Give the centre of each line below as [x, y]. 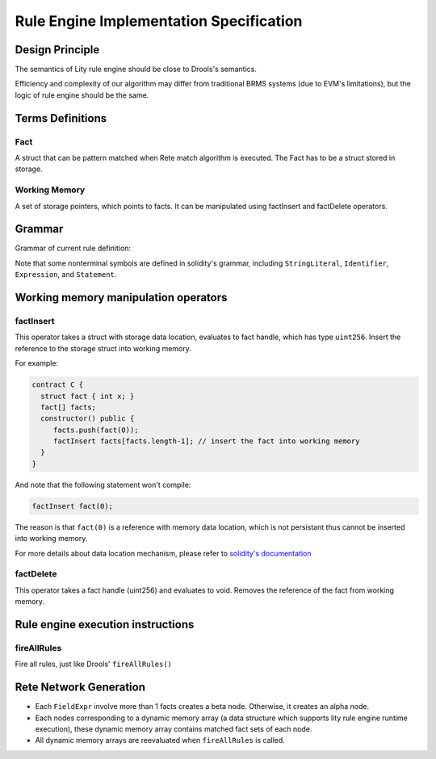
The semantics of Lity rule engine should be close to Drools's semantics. [136, 69]
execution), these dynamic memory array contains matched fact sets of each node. [174, 729]
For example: [37, 363]
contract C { [58, 385]
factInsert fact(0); [72, 506]
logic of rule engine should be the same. [82, 95]
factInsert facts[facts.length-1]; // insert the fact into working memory [206, 441]
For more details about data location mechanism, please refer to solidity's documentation [163, 553]
